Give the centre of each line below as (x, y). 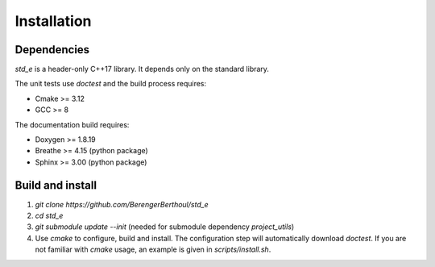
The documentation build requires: (72, 124)
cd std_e (49, 216)
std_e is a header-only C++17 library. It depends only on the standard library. (142, 69)
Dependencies (52, 50)
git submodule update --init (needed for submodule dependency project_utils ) (165, 227)
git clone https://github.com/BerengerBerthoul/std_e (122, 204)
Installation (53, 21)
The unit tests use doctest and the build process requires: (111, 84)
